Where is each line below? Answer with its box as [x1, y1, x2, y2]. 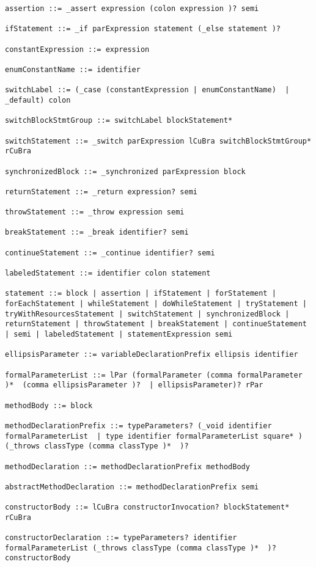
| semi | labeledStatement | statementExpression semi [5, 330, 233, 338]
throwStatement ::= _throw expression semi [5, 208, 185, 217]
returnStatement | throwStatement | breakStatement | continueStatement [5, 320, 307, 329]
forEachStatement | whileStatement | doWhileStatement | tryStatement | [5, 299, 307, 309]
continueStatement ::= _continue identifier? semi [5, 248, 215, 257]
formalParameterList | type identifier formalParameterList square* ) [5, 431, 303, 441]
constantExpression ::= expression [5, 45, 150, 54]
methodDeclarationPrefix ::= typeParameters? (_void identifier [5, 421, 272, 430]
